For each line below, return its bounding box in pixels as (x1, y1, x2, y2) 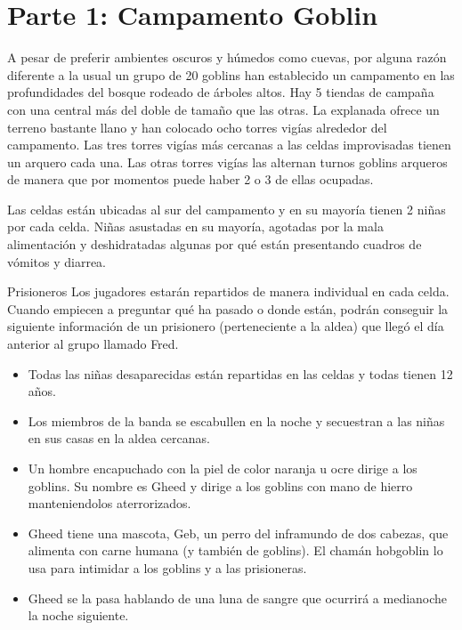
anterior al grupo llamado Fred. (7, 335, 179, 353)
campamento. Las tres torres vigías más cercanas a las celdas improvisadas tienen (7, 135, 451, 154)
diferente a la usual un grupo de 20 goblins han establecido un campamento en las (7, 65, 455, 84)
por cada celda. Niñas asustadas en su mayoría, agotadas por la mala (7, 217, 384, 236)
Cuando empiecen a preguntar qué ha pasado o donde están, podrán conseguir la (7, 299, 449, 318)
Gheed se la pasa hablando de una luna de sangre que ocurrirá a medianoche (28, 588, 448, 607)
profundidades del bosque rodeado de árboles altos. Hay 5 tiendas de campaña (7, 83, 434, 101)
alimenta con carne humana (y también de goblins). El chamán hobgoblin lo (28, 541, 443, 560)
